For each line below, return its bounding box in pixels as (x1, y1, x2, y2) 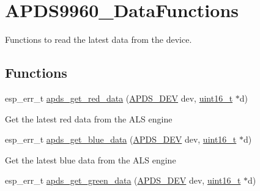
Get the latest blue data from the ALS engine (5, 153, 176, 166)
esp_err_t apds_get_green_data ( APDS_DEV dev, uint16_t (5, 174, 241, 187)
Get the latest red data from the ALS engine (5, 112, 173, 125)
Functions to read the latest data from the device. (5, 33, 192, 46)
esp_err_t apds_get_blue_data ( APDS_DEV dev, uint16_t (5, 133, 237, 146)
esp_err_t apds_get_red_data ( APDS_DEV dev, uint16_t (5, 91, 233, 104)
